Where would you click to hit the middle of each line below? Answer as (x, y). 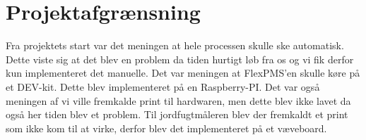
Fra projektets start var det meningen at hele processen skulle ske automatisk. (175, 45)
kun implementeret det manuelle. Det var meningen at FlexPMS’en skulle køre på (183, 73)
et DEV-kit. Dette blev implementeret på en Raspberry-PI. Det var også (163, 86)
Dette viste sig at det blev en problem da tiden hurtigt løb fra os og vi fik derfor (180, 59)
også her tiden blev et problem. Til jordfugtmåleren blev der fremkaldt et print (177, 114)
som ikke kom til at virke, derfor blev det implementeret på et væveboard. (166, 128)
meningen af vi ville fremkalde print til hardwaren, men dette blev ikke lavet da (178, 100)
